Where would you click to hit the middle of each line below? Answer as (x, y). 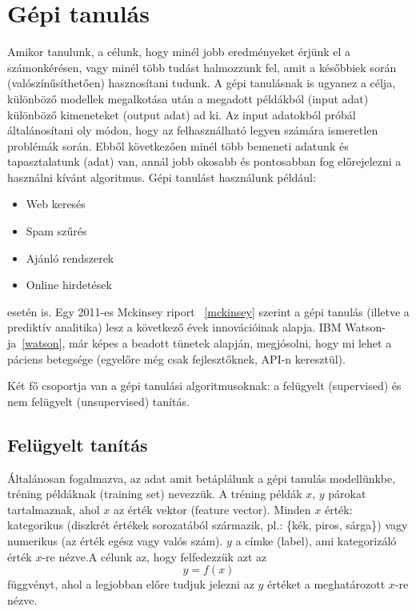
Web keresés (56, 204)
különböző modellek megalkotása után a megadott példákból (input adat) (188, 98)
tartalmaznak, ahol (54, 509)
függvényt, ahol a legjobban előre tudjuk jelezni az (131, 584)
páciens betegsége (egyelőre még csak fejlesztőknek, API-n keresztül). (176, 358)
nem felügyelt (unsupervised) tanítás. (98, 401)
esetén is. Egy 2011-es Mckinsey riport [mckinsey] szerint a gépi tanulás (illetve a (208, 311)
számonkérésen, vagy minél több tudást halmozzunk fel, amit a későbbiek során (202, 67)
